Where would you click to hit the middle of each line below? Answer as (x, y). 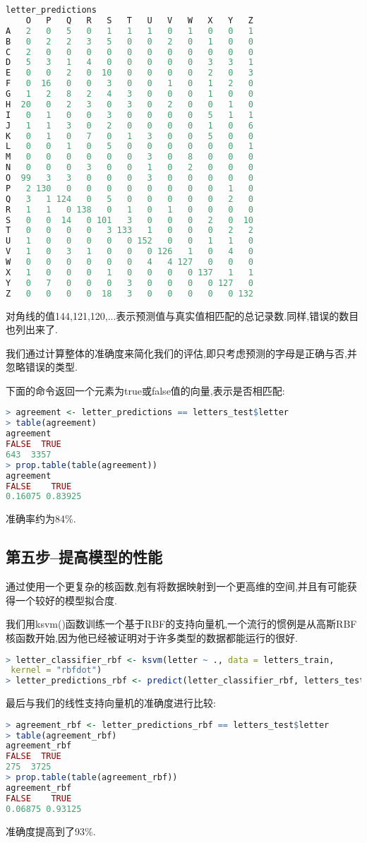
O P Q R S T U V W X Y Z (139, 20)
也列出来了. (32, 329)
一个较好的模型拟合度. (66, 600)
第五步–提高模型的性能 (84, 557)
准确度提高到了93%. (51, 831)
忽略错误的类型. (42, 367)
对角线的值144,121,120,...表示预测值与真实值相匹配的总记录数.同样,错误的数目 (182, 315)
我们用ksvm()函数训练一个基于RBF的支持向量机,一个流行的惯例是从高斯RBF (181, 624)
